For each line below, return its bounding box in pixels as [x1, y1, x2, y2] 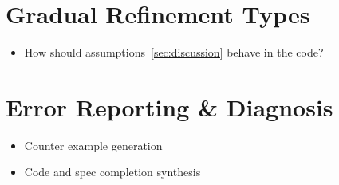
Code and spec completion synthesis [24, 163, 201, 180]
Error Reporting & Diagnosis [6, 90, 333, 123]
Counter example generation [24, 136, 163, 153]
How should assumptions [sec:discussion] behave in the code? [24, 44, 324, 61]
